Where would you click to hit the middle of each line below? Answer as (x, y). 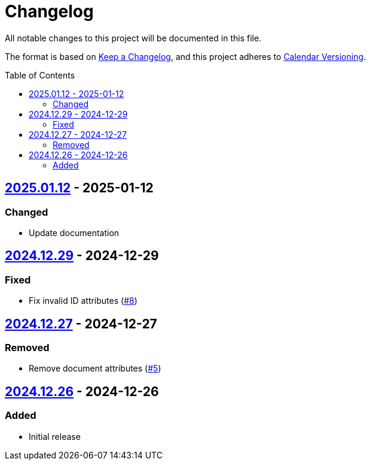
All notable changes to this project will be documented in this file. (133, 38)
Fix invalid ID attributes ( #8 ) (83, 301)
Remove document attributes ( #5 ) (95, 369)
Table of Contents (40, 75)
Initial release (55, 436)
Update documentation (74, 232)
